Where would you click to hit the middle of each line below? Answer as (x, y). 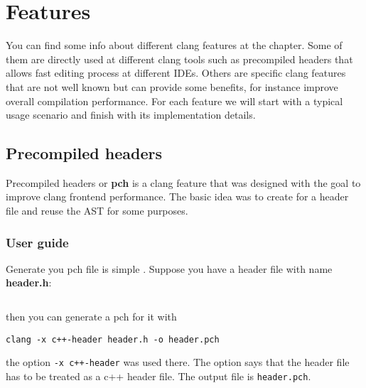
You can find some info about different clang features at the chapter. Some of (174, 45)
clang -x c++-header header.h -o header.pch (113, 339)
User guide (37, 242)
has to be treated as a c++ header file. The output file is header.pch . (158, 376)
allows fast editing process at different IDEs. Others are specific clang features (176, 73)
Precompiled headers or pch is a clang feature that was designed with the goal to (183, 182)
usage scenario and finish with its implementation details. (131, 115)
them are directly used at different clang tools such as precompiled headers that (179, 59)
